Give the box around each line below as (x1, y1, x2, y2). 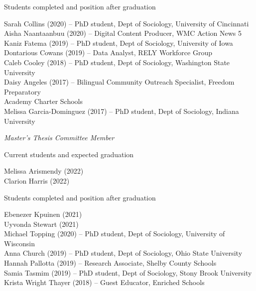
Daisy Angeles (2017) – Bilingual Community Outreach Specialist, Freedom (4, 77, 235, 87)
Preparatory (4, 86, 41, 97)
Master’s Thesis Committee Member (4, 132, 115, 143)
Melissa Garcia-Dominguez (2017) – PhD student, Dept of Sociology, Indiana (4, 105, 239, 116)
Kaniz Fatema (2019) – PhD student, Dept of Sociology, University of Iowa (4, 37, 233, 48)
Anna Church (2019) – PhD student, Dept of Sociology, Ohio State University (4, 248, 243, 258)
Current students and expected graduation (4, 149, 134, 159)
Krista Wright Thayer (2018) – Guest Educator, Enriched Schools (4, 277, 205, 288)
